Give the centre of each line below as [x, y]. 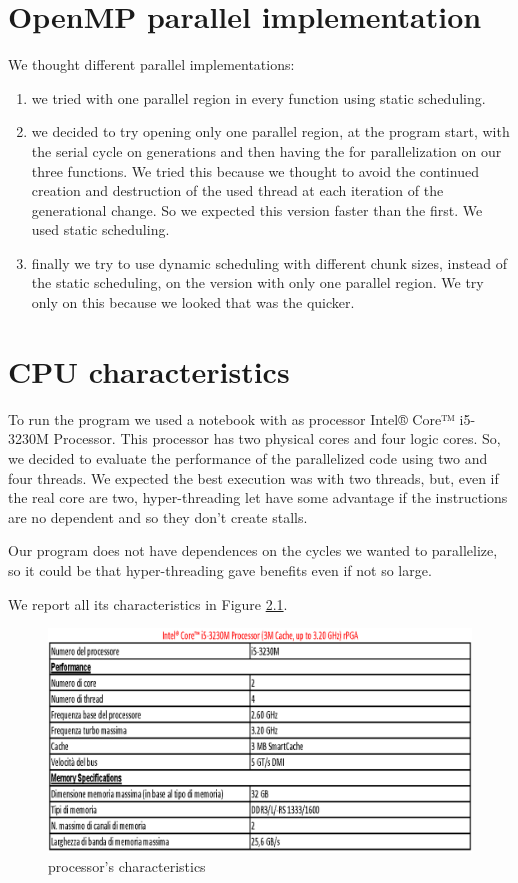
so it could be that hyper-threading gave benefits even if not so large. [220, 569]
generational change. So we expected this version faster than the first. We [257, 209]
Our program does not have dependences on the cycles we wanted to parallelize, [253, 550]
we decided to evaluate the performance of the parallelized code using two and [248, 457]
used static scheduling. [100, 229]
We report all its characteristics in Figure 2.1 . [148, 603]
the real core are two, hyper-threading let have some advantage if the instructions [258, 497]
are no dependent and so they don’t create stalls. [158, 516]
